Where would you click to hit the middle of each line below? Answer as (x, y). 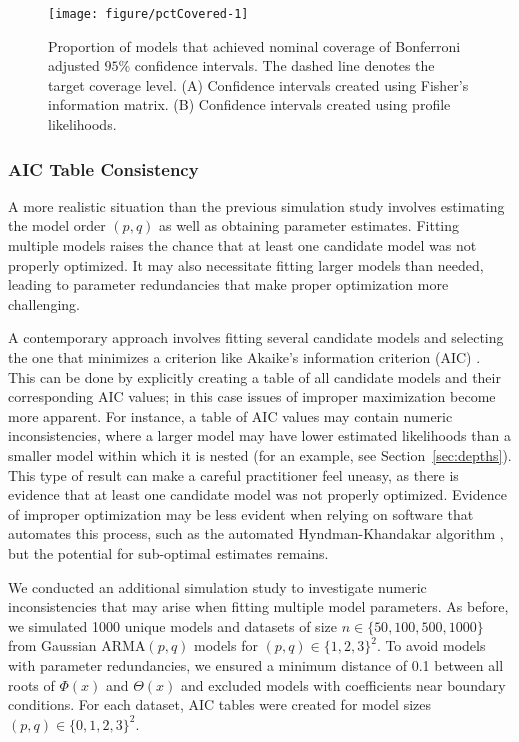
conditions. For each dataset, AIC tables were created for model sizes (220, 704)
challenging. (44, 303)
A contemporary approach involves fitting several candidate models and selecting (256, 337)
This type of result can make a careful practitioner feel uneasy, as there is (233, 474)
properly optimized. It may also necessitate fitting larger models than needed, (246, 264)
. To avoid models (431, 645)
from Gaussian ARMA (77, 645)
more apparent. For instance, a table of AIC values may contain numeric (230, 415)
